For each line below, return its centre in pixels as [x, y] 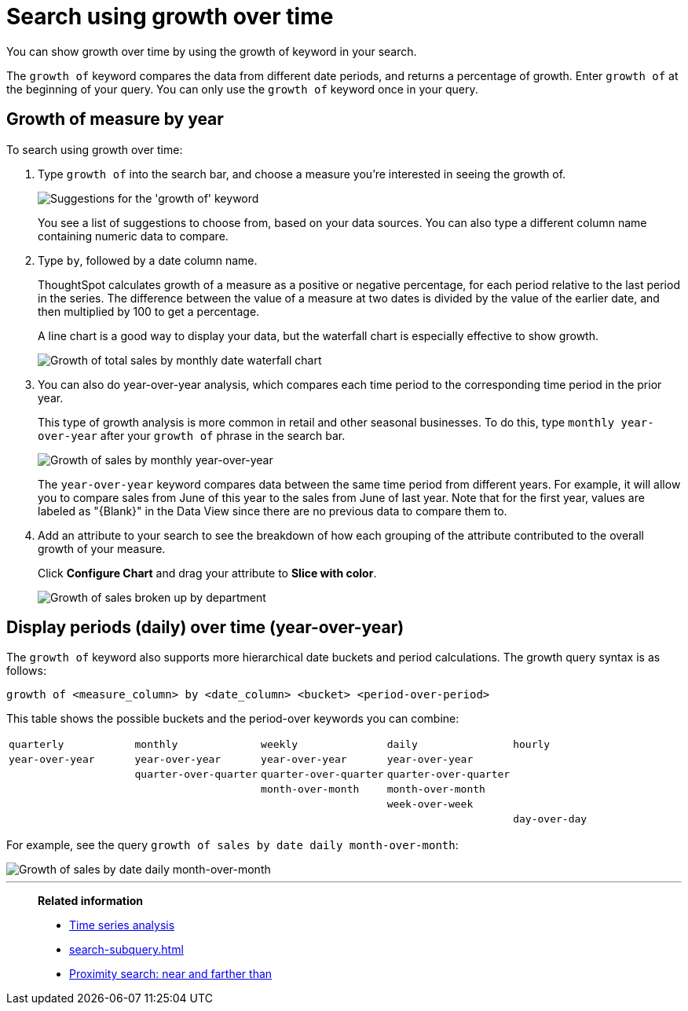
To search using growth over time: [95, 149]
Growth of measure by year [115, 119]
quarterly [37, 745]
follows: [26, 671]
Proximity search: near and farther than [171, 974]
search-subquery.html [126, 950]
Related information [91, 901]
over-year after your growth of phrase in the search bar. [192, 435]
